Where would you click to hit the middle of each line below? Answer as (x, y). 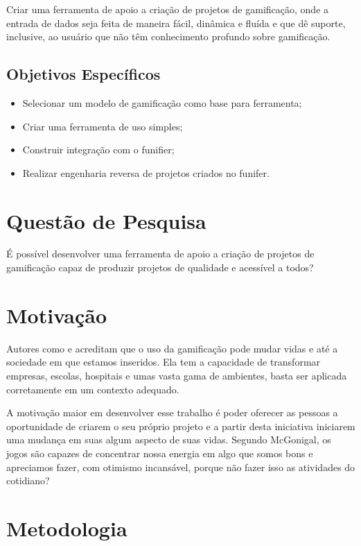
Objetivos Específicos (83, 74)
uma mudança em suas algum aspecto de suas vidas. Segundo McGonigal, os (169, 440)
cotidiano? (28, 480)
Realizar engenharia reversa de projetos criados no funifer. (146, 172)
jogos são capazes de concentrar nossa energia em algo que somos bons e (160, 453)
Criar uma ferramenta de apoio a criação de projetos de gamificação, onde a (168, 9)
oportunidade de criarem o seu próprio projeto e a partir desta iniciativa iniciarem (181, 426)
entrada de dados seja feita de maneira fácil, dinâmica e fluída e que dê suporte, (176, 23)
